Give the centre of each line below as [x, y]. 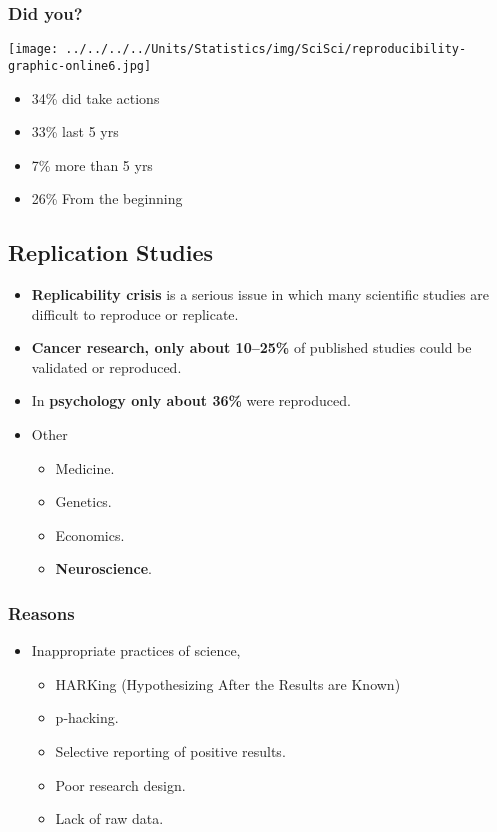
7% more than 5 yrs [92, 164]
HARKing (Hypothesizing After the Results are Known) [228, 683]
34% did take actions [95, 97]
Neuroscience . [103, 568]
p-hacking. [87, 717]
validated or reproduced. [106, 366]
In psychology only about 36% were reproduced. [191, 400]
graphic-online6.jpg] [80, 65]
